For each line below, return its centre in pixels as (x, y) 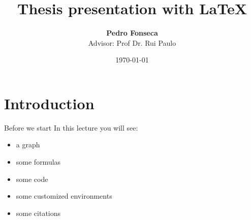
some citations (38, 213)
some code (32, 179)
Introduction (49, 103)
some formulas (38, 162)
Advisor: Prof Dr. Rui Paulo (132, 42)
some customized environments (64, 196)
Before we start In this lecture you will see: (71, 127)
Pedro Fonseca (132, 33)
